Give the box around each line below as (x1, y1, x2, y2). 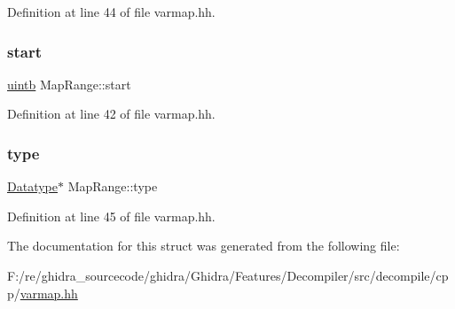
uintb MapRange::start (7, 74, 131, 93)
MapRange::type (67, 177, 158, 196)
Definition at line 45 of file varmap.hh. (7, 206, 216, 225)
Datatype (7, 177, 58, 196)
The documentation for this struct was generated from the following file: (7, 236, 400, 255)
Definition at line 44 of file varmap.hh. (7, 3, 216, 20)
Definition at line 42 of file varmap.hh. (7, 104, 216, 123)
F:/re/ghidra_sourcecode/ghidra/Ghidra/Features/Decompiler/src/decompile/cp (7, 267, 449, 284)
